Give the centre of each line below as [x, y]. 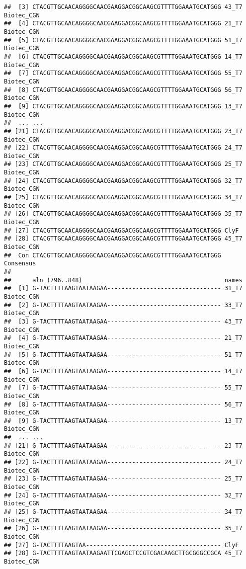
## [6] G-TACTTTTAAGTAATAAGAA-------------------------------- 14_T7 [123, 371]
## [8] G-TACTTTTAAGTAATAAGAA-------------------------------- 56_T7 [123, 404]
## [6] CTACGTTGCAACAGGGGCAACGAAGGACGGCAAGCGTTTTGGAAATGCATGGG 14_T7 [123, 56]
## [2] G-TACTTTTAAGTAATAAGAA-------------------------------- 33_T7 [123, 305]
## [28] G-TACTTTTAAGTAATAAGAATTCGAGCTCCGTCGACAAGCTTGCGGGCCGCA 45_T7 [123, 553]
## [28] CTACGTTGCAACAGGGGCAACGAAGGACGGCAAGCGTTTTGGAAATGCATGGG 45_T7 [123, 239]
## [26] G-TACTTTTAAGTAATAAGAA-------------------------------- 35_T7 [123, 528]
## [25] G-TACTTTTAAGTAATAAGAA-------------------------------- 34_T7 [123, 512]
